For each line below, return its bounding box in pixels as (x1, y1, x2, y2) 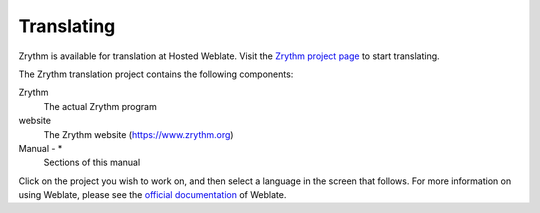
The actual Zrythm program (43, 100, 157, 112)
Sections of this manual (43, 156, 141, 169)
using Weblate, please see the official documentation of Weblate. (18, 189, 287, 201)
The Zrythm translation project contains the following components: (18, 68, 294, 80)
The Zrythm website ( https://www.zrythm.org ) (43, 128, 234, 140)
